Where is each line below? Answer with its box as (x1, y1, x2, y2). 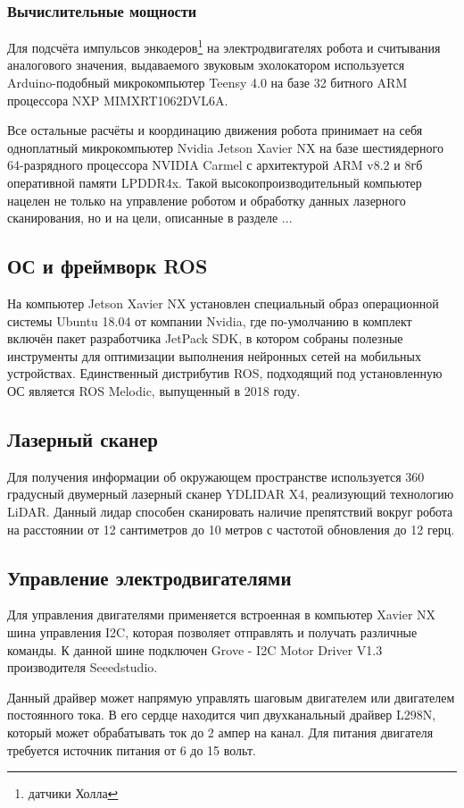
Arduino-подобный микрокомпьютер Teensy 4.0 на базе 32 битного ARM (7, 73, 408, 92)
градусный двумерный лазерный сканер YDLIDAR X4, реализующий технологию (7, 484, 454, 503)
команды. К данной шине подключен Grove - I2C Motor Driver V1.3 (7, 640, 383, 659)
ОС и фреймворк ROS (7, 252, 208, 280)
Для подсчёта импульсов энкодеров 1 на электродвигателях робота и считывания (7, 36, 441, 56)
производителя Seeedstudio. (7, 658, 158, 677)
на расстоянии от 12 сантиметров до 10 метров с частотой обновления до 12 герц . (7, 519, 455, 538)
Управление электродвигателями (7, 563, 292, 591)
